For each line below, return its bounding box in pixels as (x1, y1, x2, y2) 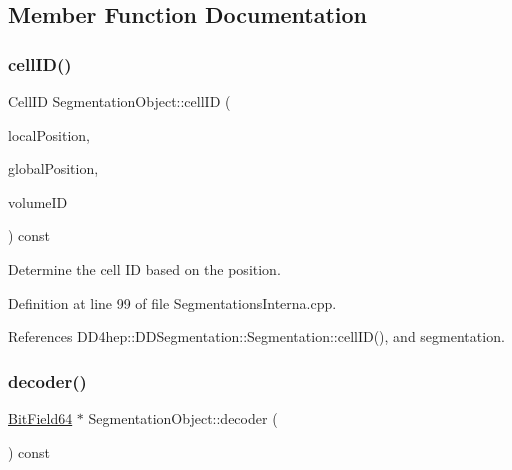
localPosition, (8, 124, 90, 145)
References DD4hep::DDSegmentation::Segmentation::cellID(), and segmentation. (8, 326, 505, 347)
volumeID (8, 191, 68, 212)
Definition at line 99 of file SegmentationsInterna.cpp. (8, 292, 337, 313)
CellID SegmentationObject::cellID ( (8, 91, 231, 111)
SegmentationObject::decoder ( (88, 407, 278, 428)
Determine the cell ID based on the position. (8, 258, 281, 279)
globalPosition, (8, 158, 99, 179)
